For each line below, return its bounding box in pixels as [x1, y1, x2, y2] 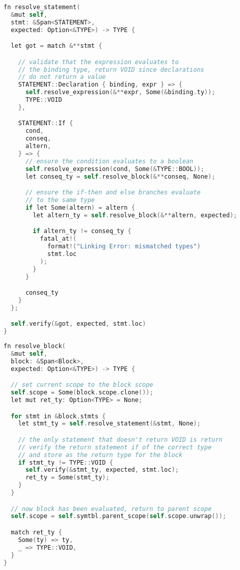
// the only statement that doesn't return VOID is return [18, 436, 223, 443]
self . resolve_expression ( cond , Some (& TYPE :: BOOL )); [25, 165, 204, 173]
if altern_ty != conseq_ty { [33, 227, 131, 235]
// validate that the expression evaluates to [18, 58, 179, 66]
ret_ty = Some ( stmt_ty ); [25, 474, 110, 481]
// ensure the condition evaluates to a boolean [25, 157, 194, 165]
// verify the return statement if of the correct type [18, 443, 212, 451]
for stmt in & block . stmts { [11, 412, 106, 420]
